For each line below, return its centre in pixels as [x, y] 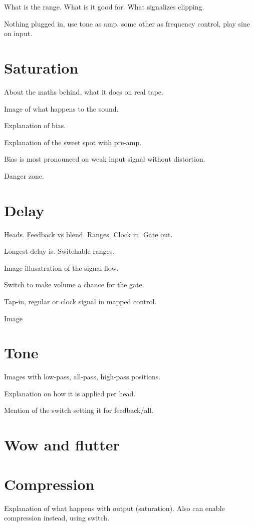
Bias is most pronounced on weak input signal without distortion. [105, 159]
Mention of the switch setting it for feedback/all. [79, 410]
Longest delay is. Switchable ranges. [59, 251]
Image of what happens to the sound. [61, 108]
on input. [18, 33]
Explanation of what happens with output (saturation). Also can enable [114, 508]
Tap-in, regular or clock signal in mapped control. [80, 301]
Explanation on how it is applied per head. [70, 393]
